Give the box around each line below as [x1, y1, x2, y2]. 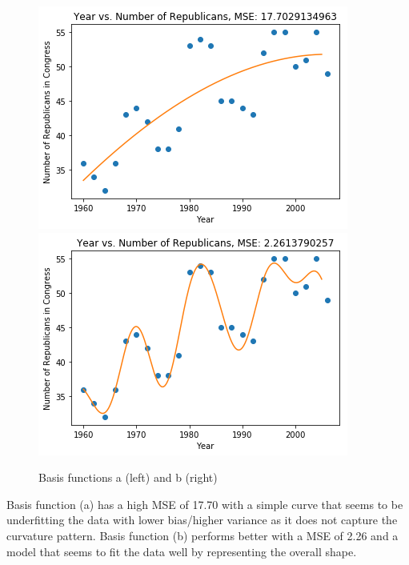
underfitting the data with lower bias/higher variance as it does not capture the [6, 511, 398, 528]
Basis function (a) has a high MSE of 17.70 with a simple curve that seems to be [6, 495, 403, 512]
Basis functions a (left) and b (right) [38, 469, 218, 486]
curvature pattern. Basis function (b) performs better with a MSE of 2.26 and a [6, 527, 399, 543]
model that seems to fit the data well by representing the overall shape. [6, 543, 357, 559]
